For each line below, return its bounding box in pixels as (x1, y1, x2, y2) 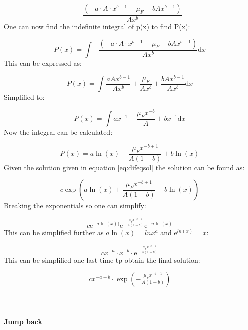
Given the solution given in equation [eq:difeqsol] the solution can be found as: (4, 162, 245, 172)
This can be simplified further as (4, 227, 104, 238)
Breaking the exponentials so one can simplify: (4, 200, 146, 211)
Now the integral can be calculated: (4, 127, 113, 137)
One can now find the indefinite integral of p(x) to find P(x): (4, 21, 190, 32)
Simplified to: (4, 92, 45, 102)
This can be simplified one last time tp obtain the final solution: (4, 254, 200, 265)
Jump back (4, 316, 42, 326)
